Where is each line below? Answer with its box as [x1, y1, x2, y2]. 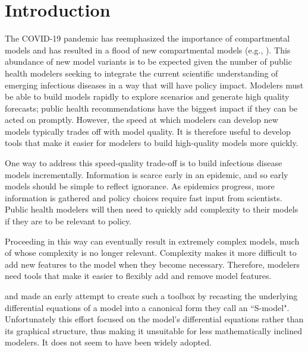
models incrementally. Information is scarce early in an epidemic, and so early [5, 168, 288, 180]
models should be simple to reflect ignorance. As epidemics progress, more [5, 180, 275, 192]
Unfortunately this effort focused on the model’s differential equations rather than [5, 313, 304, 325]
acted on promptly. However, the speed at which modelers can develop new [5, 113, 278, 126]
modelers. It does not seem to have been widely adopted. [5, 336, 212, 348]
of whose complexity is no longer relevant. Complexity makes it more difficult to [5, 246, 297, 259]
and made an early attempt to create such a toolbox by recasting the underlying [5, 290, 298, 302]
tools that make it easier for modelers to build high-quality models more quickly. [5, 137, 298, 149]
